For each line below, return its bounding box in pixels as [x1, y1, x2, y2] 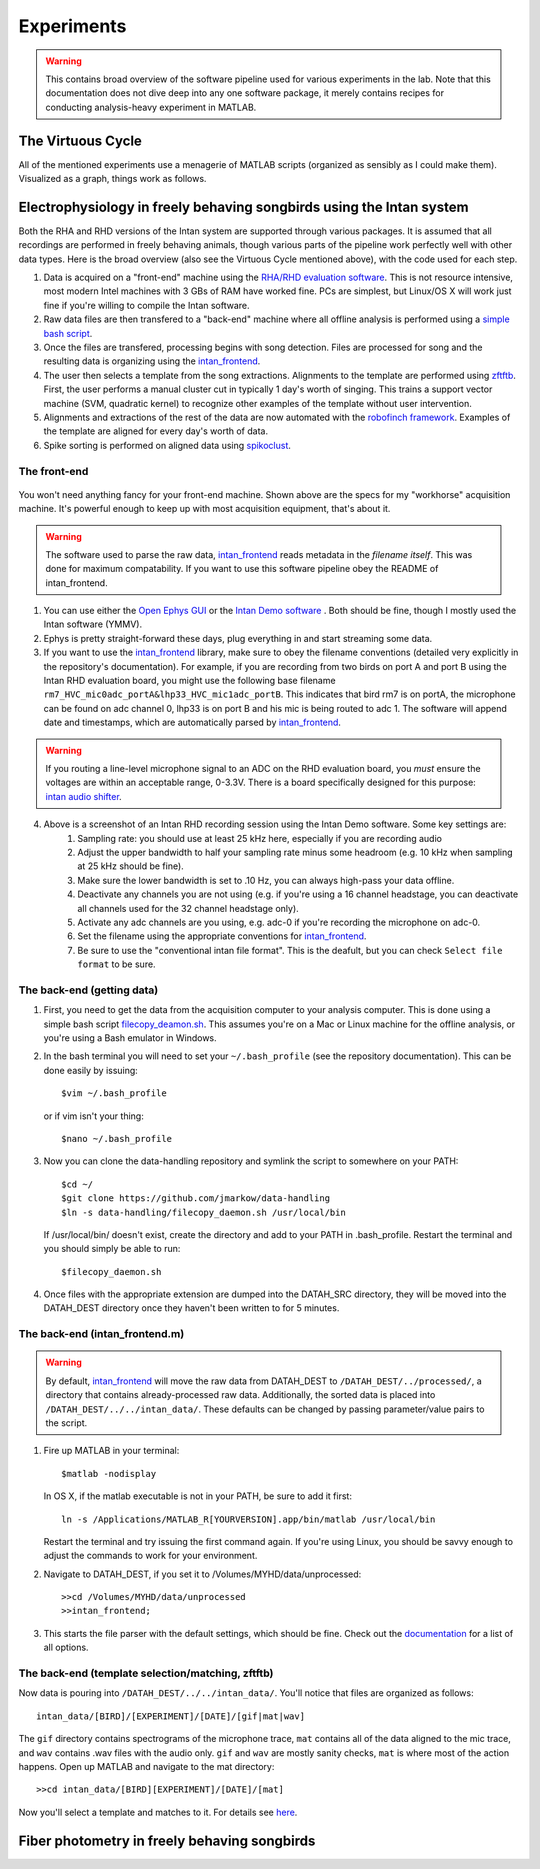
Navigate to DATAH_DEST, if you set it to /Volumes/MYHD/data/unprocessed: [43, 1568, 362, 1580]
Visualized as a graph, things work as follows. [18, 173, 207, 185]
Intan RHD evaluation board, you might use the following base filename [43, 675, 336, 687]
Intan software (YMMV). [43, 618, 143, 630]
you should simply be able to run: [43, 1243, 181, 1255]
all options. [43, 1641, 89, 1654]
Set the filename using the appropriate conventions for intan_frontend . [77, 930, 367, 942]
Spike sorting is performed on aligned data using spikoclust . [43, 439, 292, 451]
